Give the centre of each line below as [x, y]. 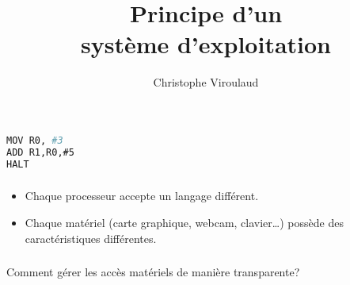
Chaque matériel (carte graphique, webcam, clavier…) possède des [184, 223]
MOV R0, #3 [35, 140]
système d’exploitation [206, 44]
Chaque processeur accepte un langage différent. [142, 196]
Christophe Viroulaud [206, 82]
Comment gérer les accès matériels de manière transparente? [153, 272]
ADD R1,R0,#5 [40, 152]
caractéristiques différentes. [91, 238]
